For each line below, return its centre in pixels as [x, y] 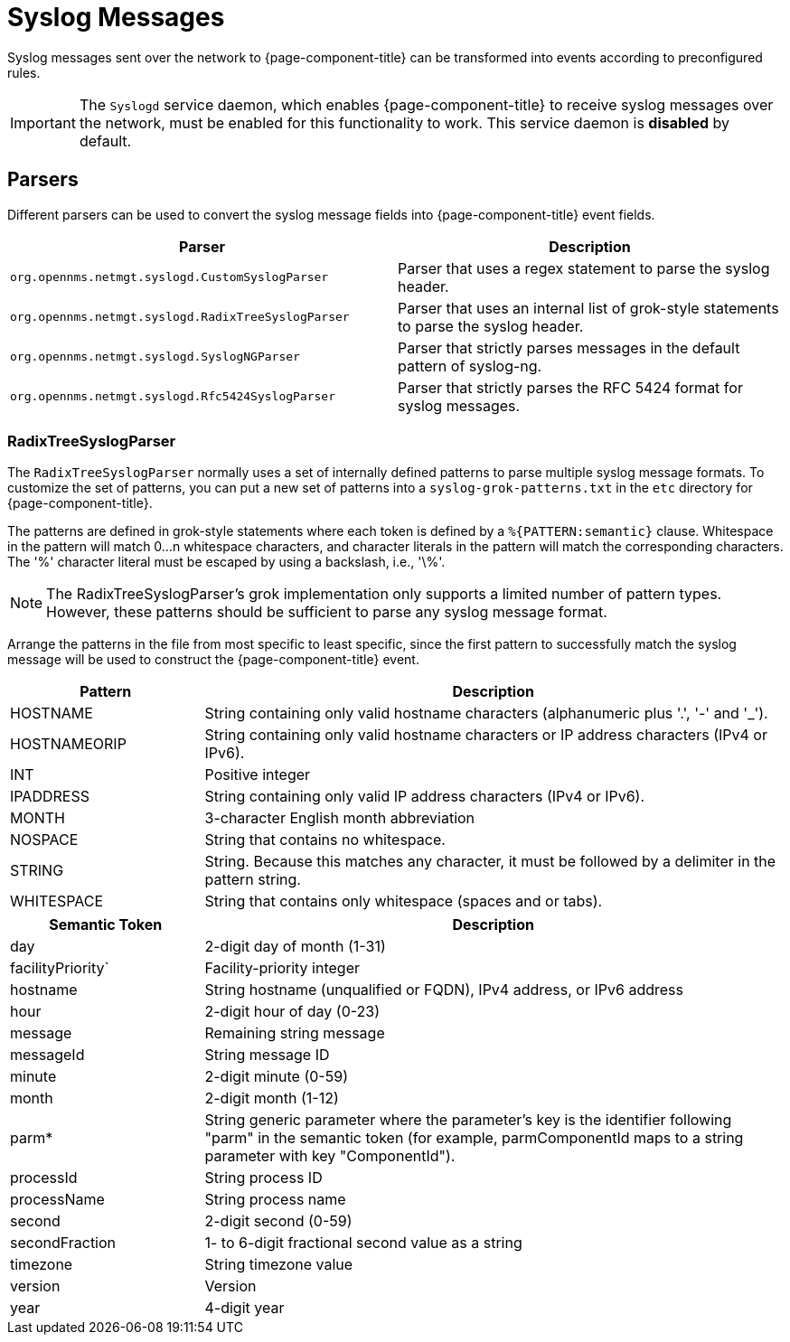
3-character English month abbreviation [340, 818]
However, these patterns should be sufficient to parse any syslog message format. [327, 612]
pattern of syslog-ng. [470, 366]
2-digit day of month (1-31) [295, 947]
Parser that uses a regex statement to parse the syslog [584, 268]
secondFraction [63, 1243]
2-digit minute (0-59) [276, 1077]
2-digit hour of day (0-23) [292, 1012]
